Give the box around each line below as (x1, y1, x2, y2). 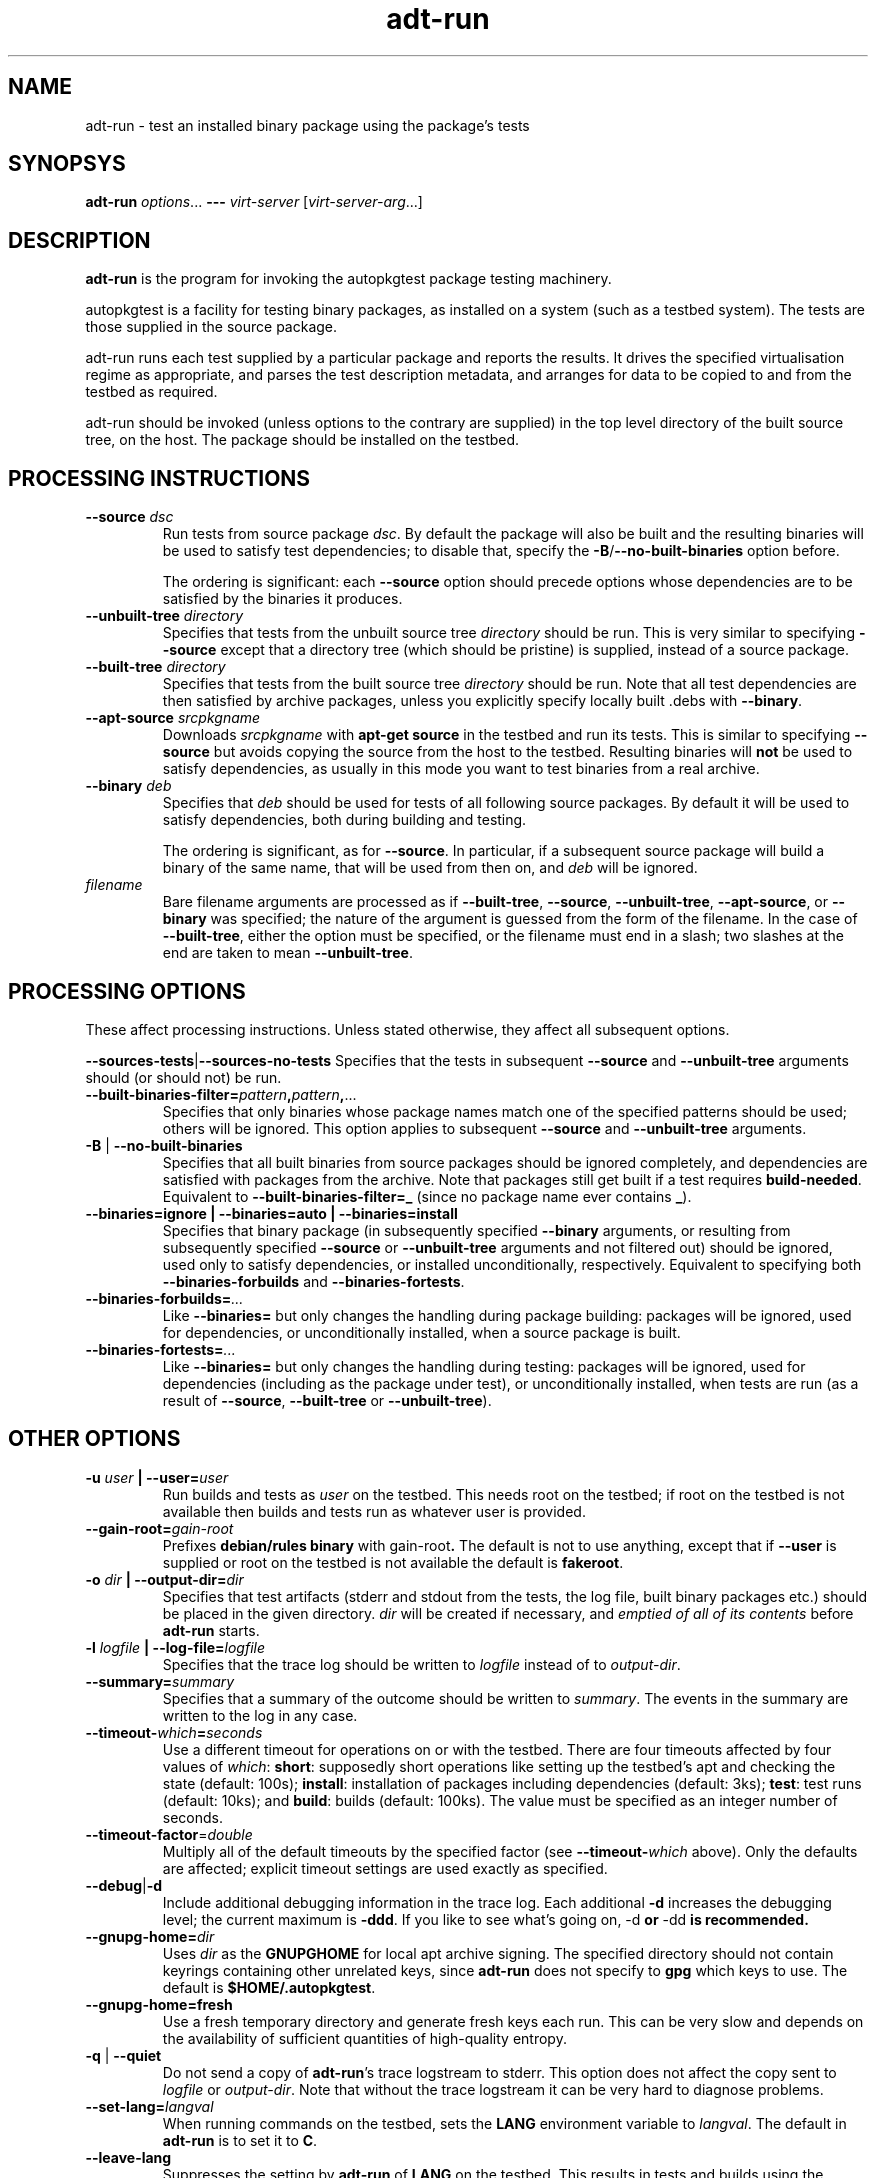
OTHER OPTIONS (8, 1426, 181, 1452)
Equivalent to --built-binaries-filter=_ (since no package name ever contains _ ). (162, 1187, 692, 1205)
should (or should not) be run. (85, 1068, 282, 1086)
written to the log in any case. (162, 1706, 358, 1724)
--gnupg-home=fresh (85, 1995, 233, 2013)
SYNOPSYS (8, 151, 126, 177)
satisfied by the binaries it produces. (162, 590, 403, 608)
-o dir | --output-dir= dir (85, 1570, 244, 1588)
